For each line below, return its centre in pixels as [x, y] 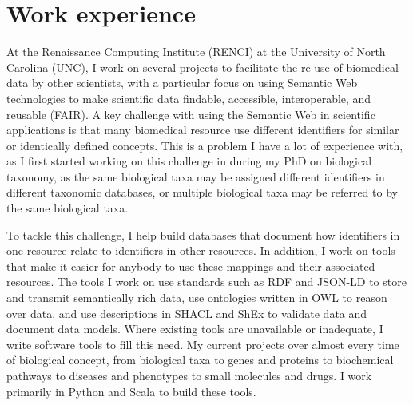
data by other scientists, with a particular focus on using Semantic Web [182, 83]
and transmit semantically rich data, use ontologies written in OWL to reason [197, 298]
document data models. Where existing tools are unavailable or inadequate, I [195, 329]
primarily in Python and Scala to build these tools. [131, 391]
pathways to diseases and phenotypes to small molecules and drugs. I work [189, 375]
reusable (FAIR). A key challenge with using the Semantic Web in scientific [191, 114]
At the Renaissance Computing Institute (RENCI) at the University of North [196, 52]
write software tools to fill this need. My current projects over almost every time [203, 344]
